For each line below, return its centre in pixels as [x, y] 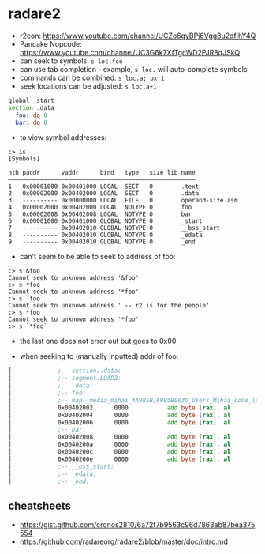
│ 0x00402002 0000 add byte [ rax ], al [119, 408]
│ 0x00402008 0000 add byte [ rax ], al [119, 437]
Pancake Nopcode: [51, 43]
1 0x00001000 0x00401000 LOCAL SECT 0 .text [104, 187]
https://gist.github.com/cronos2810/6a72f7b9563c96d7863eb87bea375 [137, 525]
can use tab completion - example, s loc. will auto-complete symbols [133, 69]
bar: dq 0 [31, 122]
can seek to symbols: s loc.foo [71, 61]
